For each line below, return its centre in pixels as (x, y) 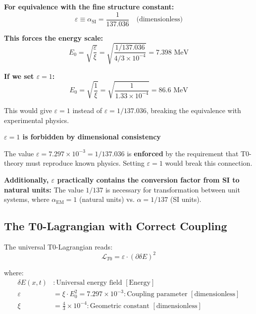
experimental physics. (37, 120)
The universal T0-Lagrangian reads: (58, 246)
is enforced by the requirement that (183, 153)
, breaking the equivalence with (194, 110)
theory (14, 163)
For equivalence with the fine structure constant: (89, 6)
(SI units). (186, 199)
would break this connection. (209, 163)
